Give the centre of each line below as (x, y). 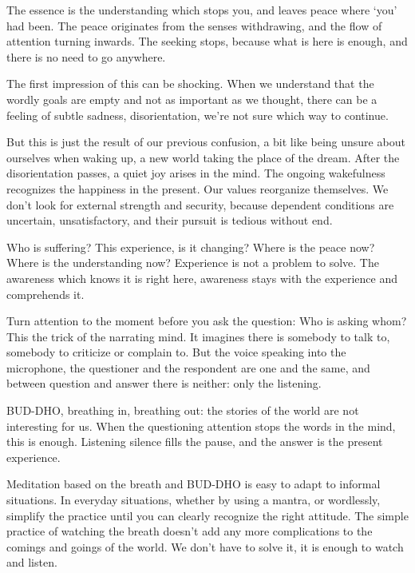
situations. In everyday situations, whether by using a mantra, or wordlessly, (194, 500)
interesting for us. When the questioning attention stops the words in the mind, (201, 426)
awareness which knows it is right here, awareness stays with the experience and (202, 278)
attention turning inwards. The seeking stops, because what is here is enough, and (207, 41)
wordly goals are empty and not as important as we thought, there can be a (192, 99)
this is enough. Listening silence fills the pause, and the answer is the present (195, 442)
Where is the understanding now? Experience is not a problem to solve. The (193, 263)
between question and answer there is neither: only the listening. (164, 383)
